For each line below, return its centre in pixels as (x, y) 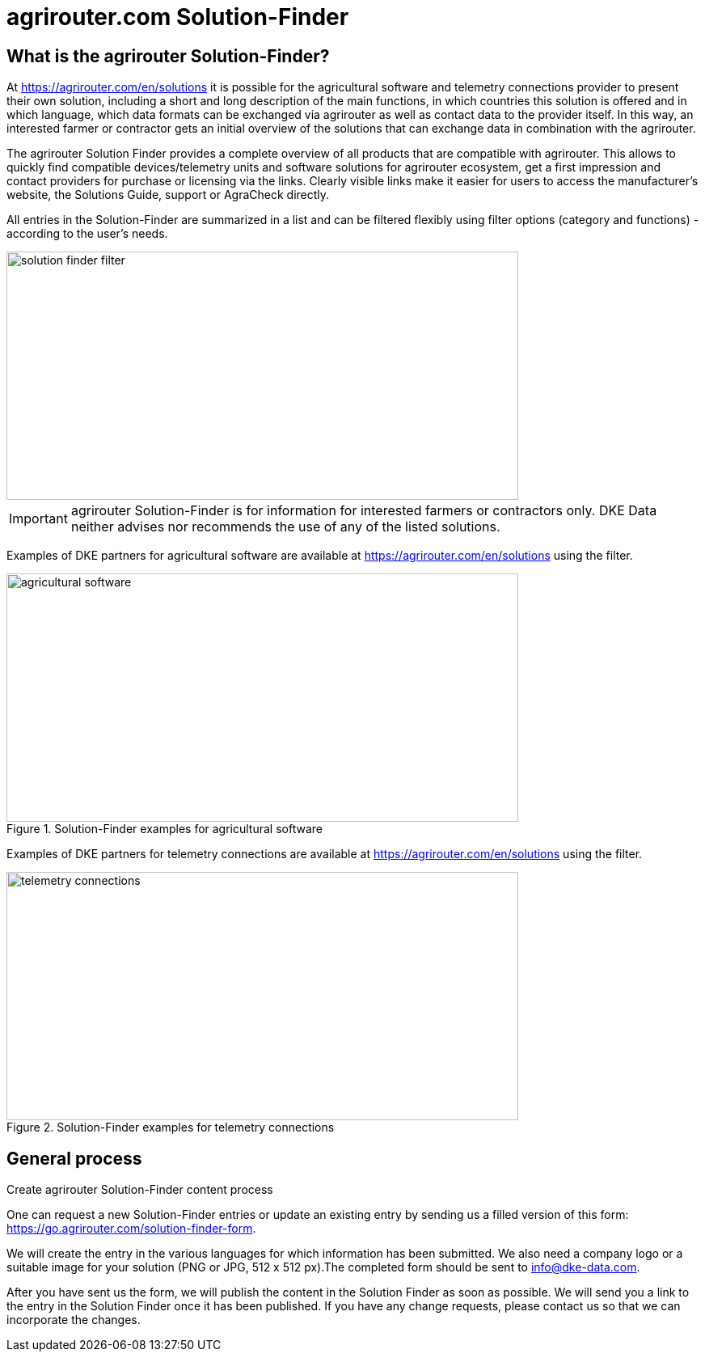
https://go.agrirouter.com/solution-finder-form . (131, 1229)
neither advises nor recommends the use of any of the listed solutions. (285, 527)
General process (74, 1158)
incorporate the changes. (74, 1320)
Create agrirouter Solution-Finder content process (140, 1190)
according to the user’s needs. (87, 234)
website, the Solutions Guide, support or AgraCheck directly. (168, 195)
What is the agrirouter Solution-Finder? (168, 56)
